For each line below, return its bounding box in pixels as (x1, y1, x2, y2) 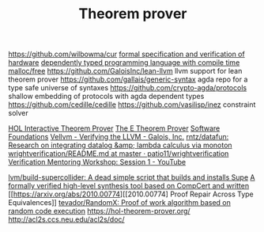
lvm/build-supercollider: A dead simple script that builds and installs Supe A (8, 173, 255, 182)
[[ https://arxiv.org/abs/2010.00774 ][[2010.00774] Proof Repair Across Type (8, 189, 255, 199)
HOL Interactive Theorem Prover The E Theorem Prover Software (8, 124, 221, 133)
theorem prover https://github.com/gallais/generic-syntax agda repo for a (8, 74, 248, 84)
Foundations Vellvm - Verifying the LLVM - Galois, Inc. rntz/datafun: (8, 132, 229, 142)
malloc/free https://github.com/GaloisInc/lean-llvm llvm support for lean (8, 67, 243, 76)
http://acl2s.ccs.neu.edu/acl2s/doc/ (8, 215, 125, 224)
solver (8, 108, 29, 118)
